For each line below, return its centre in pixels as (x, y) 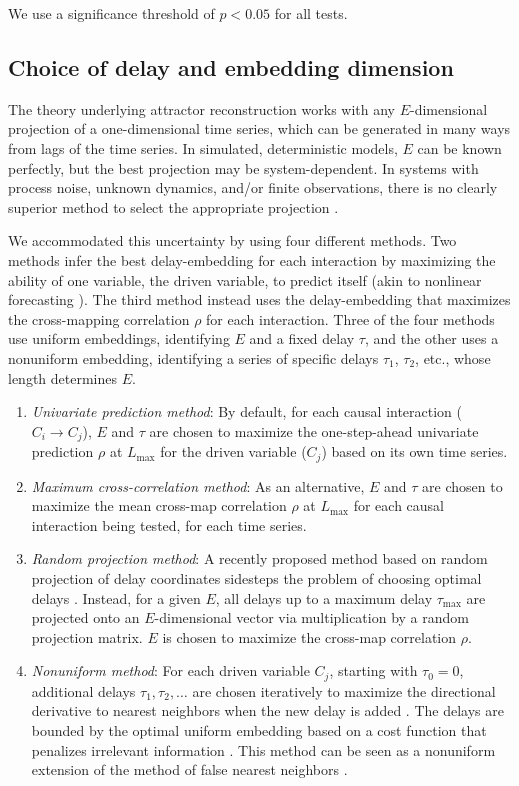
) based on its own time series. (414, 451)
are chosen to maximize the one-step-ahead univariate (314, 430)
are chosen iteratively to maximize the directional (344, 690)
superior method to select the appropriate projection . (173, 206)
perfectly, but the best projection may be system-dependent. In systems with (243, 167)
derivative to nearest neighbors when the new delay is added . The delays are (267, 710)
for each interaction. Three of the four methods (350, 318)
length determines (63, 377)
